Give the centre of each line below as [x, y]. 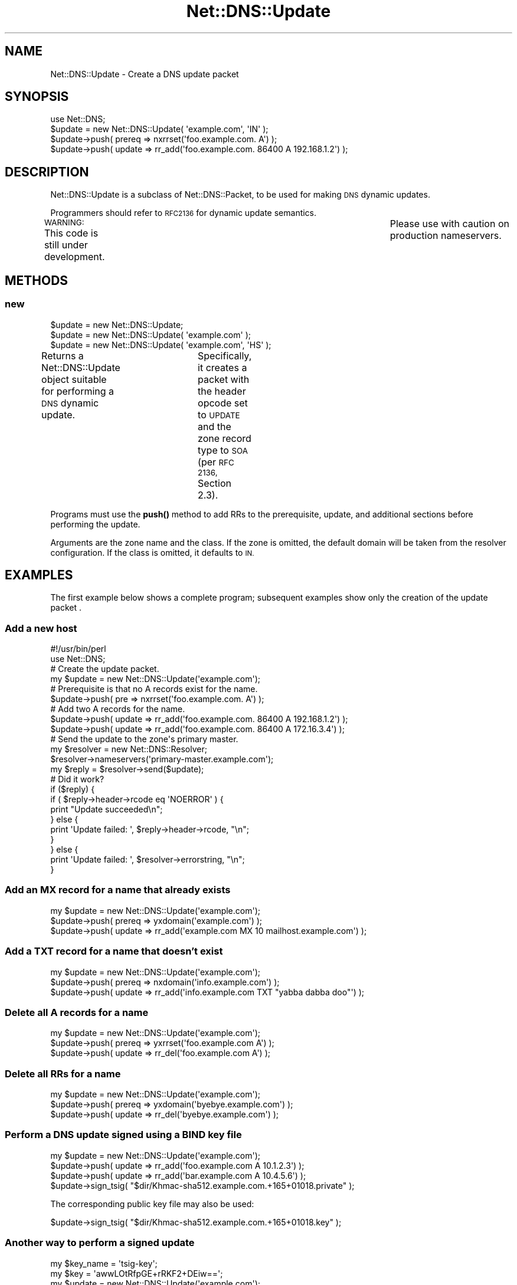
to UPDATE [219, 414]
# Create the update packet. [105, 669]
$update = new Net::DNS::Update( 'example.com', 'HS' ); [161, 345]
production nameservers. [446, 236]
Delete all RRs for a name [63, 1073]
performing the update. [95, 524]
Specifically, [225, 355]
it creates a [222, 367]
